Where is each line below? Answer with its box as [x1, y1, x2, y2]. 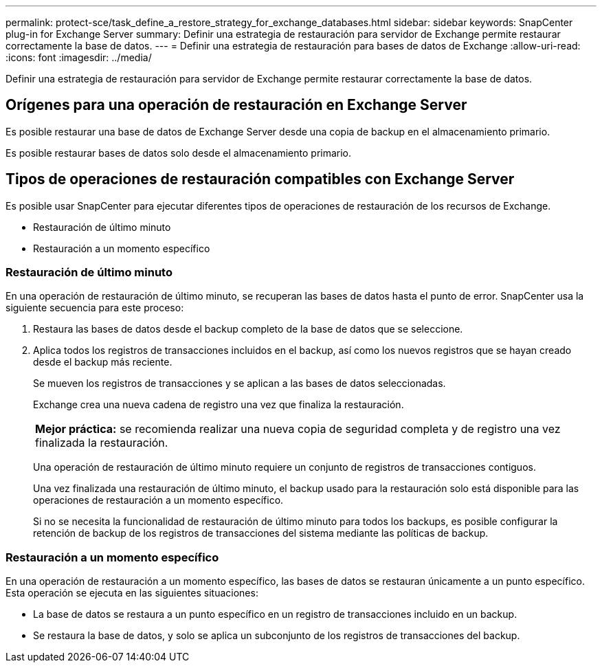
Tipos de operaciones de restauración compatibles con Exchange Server [5, 170, 515, 188]
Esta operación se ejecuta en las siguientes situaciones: [5, 587, 258, 599]
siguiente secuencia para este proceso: [5, 302, 184, 314]
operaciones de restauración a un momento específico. [33, 494, 284, 506]
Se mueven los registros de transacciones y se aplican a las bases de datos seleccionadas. [33, 377, 446, 390]
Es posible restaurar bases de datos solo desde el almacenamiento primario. [5, 146, 352, 159]
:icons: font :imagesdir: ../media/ [5, 52, 152, 63]
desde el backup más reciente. [33, 356, 172, 368]
